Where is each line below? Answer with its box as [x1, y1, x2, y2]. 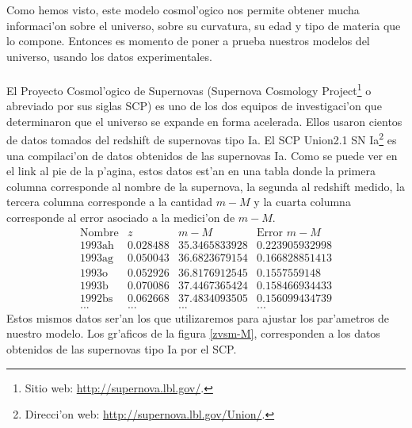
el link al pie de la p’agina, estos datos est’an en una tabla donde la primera [6, 162, 376, 179]
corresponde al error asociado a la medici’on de [6, 209, 235, 226]
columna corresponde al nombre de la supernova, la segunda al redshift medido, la [6, 178, 405, 194]
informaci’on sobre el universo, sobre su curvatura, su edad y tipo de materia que [6, 17, 401, 33]
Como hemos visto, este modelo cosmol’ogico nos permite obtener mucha [6, 2, 360, 17]
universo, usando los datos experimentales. [6, 48, 212, 64]
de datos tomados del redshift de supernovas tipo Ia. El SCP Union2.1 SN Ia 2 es [6, 129, 397, 148]
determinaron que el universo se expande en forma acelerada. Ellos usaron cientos [6, 113, 402, 129]
